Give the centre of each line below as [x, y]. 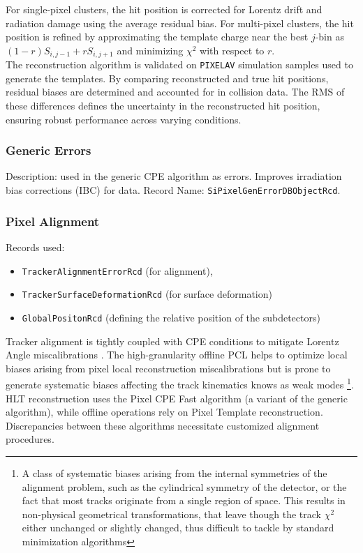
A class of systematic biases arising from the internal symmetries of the [175, 472]
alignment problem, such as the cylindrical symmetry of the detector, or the [184, 486]
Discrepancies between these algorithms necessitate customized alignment [163, 425]
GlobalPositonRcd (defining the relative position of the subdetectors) [171, 317]
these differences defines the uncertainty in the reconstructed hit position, [163, 106]
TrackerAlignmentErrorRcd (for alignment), [117, 270]
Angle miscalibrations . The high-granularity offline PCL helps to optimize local [177, 355]
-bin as [329, 37]
